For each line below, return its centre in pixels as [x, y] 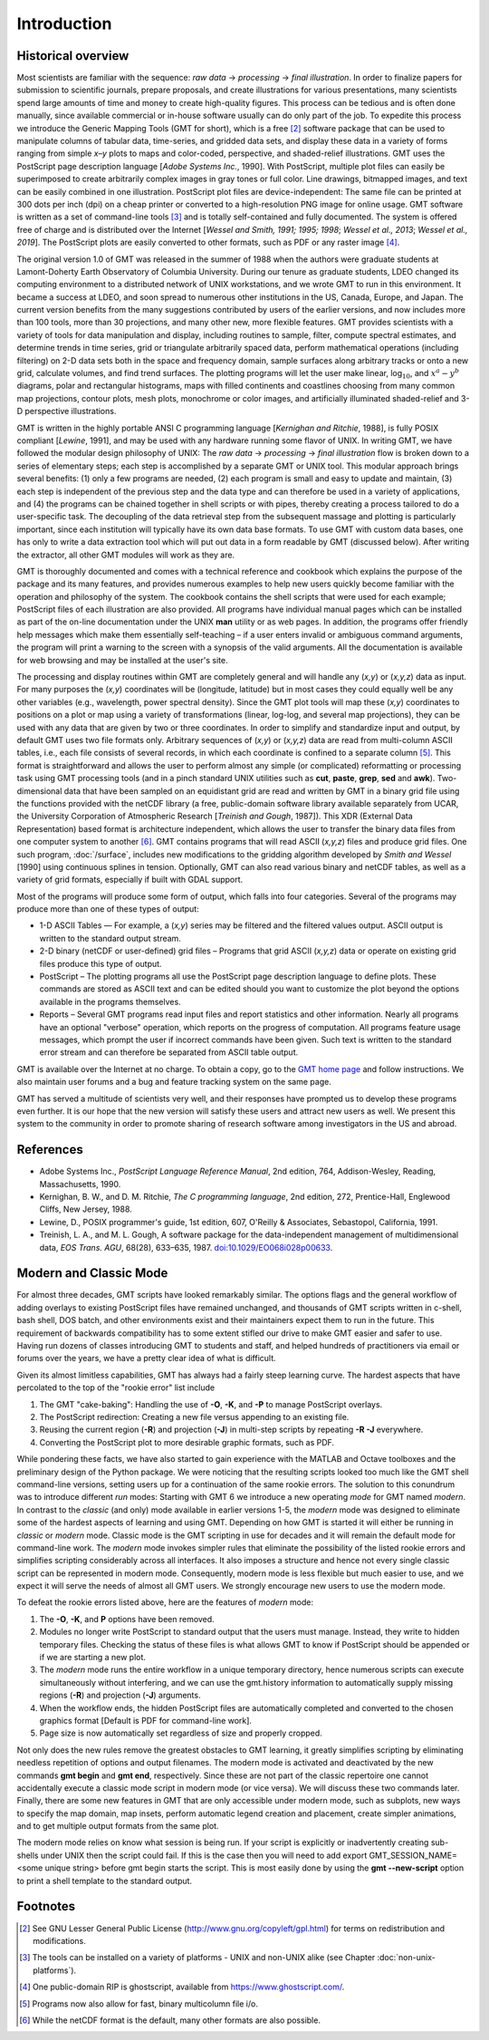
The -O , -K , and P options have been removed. [127, 1619]
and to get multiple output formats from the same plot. [118, 1826]
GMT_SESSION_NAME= [413, 1855]
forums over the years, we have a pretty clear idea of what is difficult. [146, 1358]
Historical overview [73, 56]
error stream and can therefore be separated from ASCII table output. [169, 1052]
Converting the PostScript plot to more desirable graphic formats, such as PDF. [187, 1442]
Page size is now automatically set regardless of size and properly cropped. [181, 1733]
